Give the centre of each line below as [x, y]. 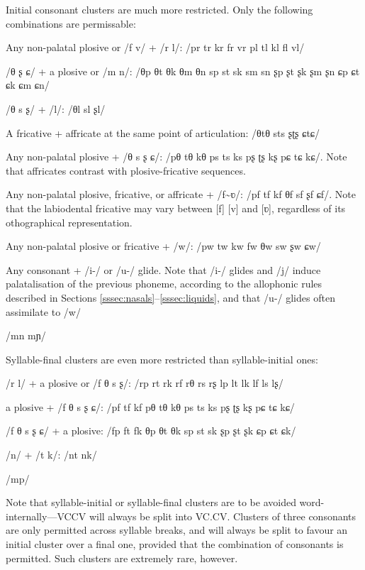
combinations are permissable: [71, 23]
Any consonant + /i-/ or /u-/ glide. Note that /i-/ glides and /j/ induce [163, 269]
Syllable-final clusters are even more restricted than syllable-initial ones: [162, 359]
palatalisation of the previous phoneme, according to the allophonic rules [164, 284]
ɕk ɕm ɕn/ [28, 85]
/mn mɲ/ [26, 335]
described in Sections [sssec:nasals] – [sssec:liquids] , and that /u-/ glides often [170, 297]
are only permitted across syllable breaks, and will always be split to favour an [177, 530]
